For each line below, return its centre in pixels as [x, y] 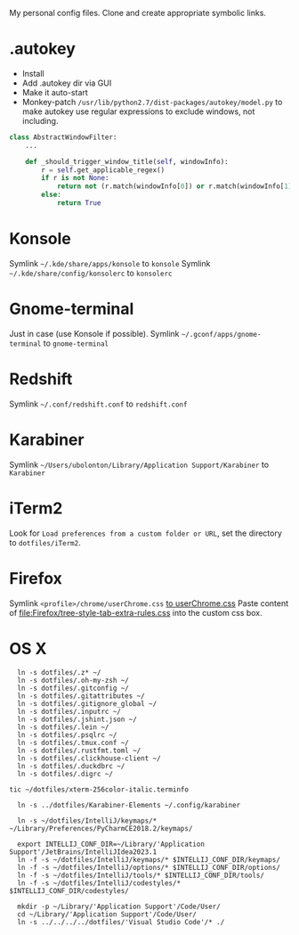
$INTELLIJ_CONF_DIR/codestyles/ [69, 890]
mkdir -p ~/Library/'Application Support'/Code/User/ [119, 906]
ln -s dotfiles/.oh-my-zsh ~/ [73, 680]
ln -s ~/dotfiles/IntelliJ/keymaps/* [87, 820]
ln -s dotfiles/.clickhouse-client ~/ [89, 758]
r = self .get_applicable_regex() [103, 170]
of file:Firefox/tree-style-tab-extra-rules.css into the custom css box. [136, 612]
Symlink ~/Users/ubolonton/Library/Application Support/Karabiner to [139, 464]
